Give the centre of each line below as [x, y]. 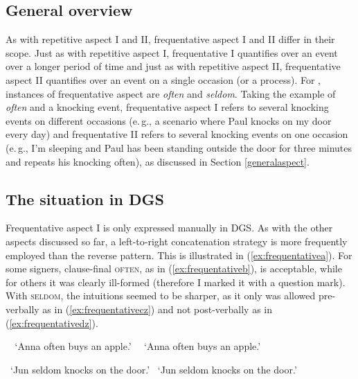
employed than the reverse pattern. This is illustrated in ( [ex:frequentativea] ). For [179, 255]
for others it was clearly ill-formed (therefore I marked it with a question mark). [176, 282]
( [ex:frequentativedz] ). [52, 323]
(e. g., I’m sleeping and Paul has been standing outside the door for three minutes [179, 147]
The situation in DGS [85, 199]
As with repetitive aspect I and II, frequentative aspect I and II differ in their [170, 39]
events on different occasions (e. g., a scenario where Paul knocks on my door [169, 120]
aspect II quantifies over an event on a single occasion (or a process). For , [163, 79]
